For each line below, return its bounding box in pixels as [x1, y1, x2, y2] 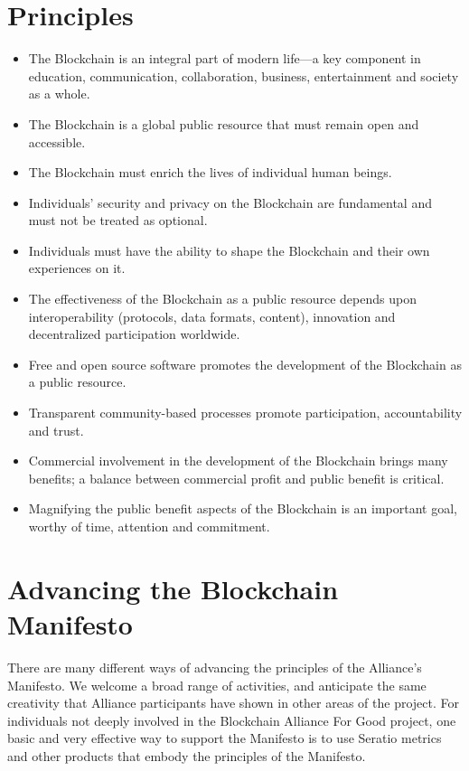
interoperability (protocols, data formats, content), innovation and [28, 306, 396, 325]
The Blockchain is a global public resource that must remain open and [28, 114, 419, 133]
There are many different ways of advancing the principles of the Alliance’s [7, 657, 422, 676]
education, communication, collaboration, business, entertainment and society [28, 66, 459, 85]
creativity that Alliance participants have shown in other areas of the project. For [7, 693, 460, 712]
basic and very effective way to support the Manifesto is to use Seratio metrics [7, 729, 442, 747]
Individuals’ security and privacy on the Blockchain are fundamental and [28, 193, 432, 212]
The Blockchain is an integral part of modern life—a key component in [28, 49, 421, 68]
